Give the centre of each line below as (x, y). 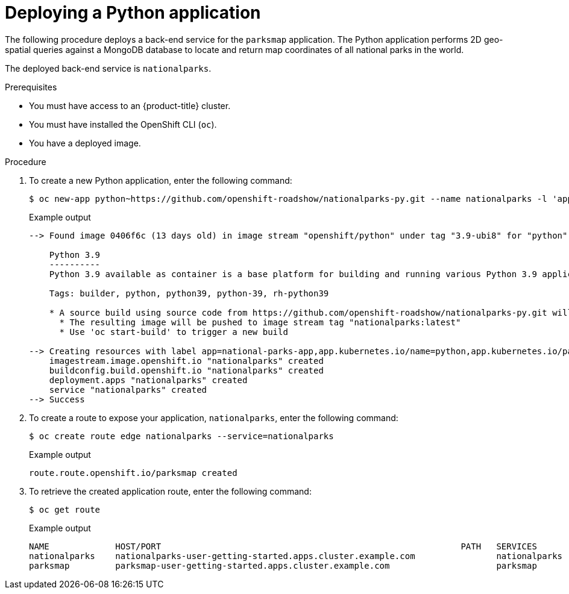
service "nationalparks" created (128, 389)
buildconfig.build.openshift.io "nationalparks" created (186, 370)
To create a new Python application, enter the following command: (161, 180)
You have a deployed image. (85, 143)
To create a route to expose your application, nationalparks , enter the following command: (214, 417)
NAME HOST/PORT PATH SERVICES (283, 546)
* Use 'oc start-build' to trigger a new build (174, 332)
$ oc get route (65, 509)
